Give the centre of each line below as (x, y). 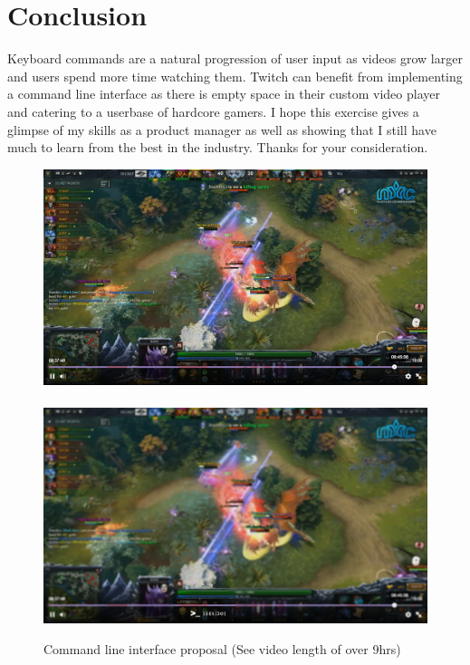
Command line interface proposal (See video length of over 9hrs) (222, 648)
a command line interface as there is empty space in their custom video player (224, 94)
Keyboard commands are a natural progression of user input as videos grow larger (235, 58)
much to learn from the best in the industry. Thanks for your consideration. (218, 147)
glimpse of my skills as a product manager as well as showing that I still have (222, 129)
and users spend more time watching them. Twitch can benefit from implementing (235, 76)
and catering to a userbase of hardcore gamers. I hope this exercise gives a (213, 111)
